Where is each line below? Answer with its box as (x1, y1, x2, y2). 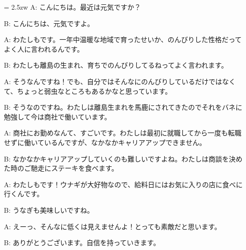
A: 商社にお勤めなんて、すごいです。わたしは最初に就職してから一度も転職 (4, 128, 242, 138)
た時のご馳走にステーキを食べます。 (4, 163, 118, 173)
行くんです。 (4, 189, 43, 199)
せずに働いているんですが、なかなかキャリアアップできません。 (4, 137, 206, 147)
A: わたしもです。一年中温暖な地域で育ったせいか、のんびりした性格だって (4, 34, 242, 44)
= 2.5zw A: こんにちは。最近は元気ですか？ (4, 2, 141, 12)
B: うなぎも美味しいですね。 (4, 205, 94, 215)
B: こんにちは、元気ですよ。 (4, 18, 94, 28)
